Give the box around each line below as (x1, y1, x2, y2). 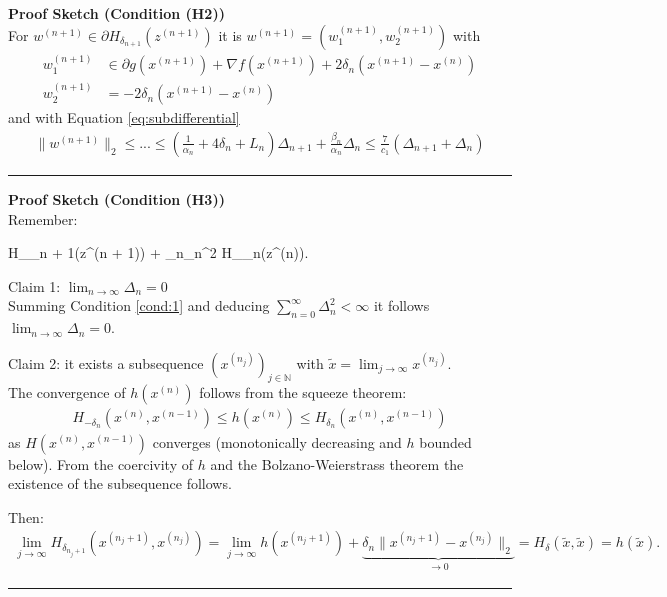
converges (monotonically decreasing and (152, 431, 402, 452)
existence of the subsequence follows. (8, 473, 232, 494)
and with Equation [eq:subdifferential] (8, 107, 240, 128)
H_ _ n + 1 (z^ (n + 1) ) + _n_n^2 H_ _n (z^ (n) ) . (8, 242, 309, 263)
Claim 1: (8, 275, 61, 296)
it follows (373, 295, 430, 316)
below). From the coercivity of (8, 453, 193, 474)
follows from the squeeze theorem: (199, 382, 407, 403)
